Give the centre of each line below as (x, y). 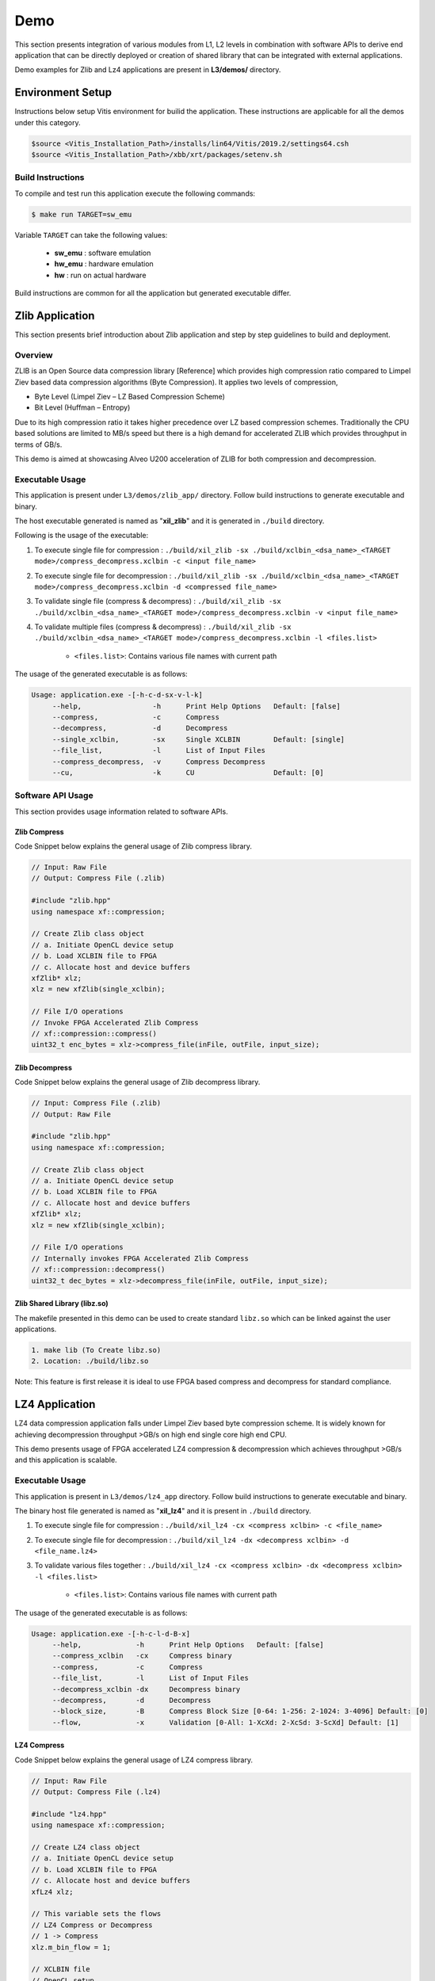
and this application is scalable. (66, 1460)
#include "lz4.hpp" (69, 1814)
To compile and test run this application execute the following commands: (135, 193)
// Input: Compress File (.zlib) (96, 1103)
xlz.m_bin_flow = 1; (71, 1947)
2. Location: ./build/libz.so (90, 1361)
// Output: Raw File (71, 1114)
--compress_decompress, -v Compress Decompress (158, 761)
